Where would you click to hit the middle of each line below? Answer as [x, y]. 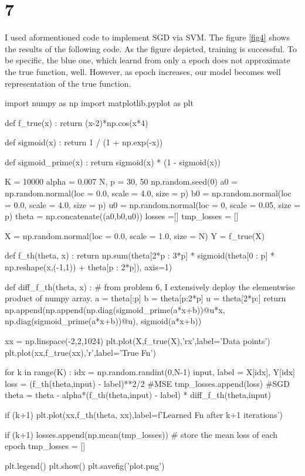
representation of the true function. [68, 83]
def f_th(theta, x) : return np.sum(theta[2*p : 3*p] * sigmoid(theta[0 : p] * [140, 255]
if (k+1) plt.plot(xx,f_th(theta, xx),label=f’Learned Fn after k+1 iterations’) [144, 414]
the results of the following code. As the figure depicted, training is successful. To [151, 48]
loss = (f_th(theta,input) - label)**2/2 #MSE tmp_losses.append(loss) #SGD [148, 383]
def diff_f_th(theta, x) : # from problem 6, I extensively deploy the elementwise [150, 286]
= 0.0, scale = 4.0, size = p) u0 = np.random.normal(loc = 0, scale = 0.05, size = [152, 204]
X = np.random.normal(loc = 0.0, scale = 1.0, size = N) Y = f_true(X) [135, 235]
